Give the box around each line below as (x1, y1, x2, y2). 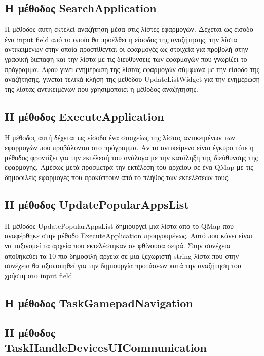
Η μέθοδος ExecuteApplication (5, 108, 164, 124)
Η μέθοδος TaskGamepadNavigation (5, 295, 193, 310)
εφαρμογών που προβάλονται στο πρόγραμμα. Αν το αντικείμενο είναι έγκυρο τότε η (5, 142, 254, 153)
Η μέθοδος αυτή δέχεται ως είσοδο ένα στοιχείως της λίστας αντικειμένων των (5, 132, 235, 143)
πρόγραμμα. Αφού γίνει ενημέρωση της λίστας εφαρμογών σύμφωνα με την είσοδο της (5, 63, 260, 74)
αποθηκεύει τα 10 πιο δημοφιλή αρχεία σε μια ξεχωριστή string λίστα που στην (5, 250, 239, 261)
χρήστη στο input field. (5, 270, 74, 280)
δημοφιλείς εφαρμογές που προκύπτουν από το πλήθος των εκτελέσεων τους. (5, 171, 230, 182)
